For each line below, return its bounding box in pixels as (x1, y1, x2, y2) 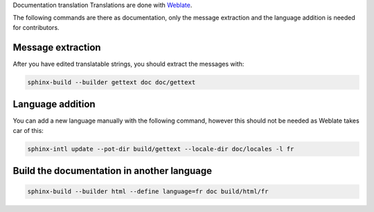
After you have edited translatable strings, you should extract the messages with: (12, 60, 244, 68)
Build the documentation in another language (12, 165, 213, 177)
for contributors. (12, 23, 60, 31)
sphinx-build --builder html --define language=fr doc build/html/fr (27, 188, 269, 195)
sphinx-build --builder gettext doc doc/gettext (27, 78, 196, 86)
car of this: (12, 126, 44, 134)
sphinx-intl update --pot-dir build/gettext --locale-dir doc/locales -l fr (27, 145, 294, 152)
